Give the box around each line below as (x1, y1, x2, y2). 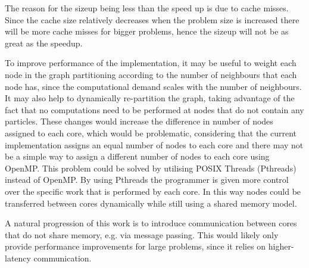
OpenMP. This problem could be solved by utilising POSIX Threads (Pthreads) (5, 161, 296, 174)
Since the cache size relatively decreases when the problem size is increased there (5, 13, 299, 26)
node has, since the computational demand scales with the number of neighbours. (5, 80, 302, 92)
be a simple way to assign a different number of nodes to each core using (5, 150, 270, 163)
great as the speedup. (5, 36, 83, 49)
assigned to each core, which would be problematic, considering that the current (5, 126, 297, 139)
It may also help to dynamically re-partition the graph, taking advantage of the (5, 92, 295, 104)
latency (5, 251, 31, 264)
